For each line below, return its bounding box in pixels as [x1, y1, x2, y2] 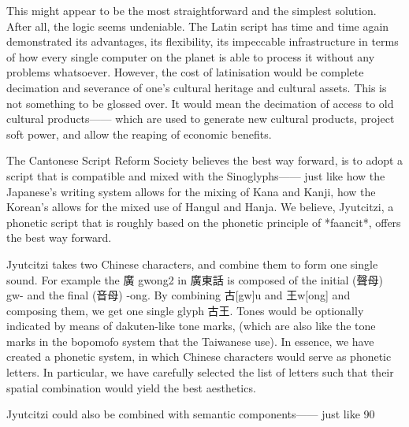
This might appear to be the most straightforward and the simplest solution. [6, 2, 377, 18]
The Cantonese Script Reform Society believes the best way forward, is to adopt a [6, 152, 403, 169]
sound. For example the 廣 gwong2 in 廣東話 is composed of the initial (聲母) [6, 271, 384, 288]
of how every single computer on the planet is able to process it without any [6, 48, 375, 65]
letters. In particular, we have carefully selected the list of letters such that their [6, 364, 394, 381]
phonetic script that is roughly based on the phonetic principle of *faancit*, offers [6, 213, 401, 230]
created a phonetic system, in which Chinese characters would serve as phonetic [6, 348, 392, 365]
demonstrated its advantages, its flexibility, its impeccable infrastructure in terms [6, 33, 399, 50]
